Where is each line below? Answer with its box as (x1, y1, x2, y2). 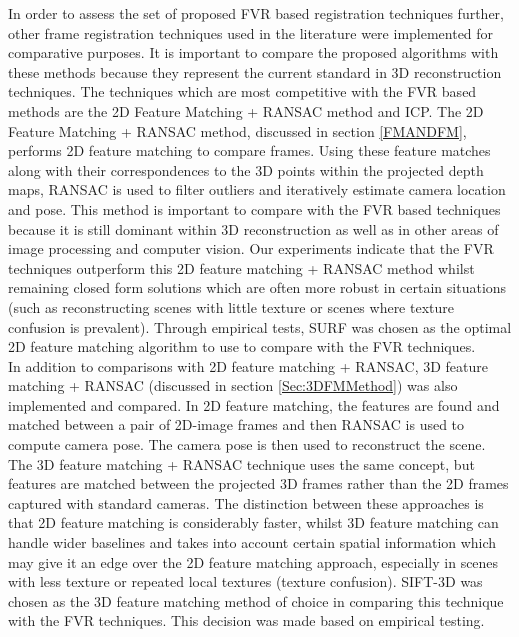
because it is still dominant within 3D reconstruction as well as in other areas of (8, 218, 499, 239)
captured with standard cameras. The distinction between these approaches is (8, 492, 484, 513)
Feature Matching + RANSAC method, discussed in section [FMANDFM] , (8, 120, 467, 141)
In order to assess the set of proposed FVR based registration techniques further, (8, 3, 505, 23)
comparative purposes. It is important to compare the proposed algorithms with (8, 42, 499, 63)
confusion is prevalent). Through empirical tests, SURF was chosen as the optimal (8, 316, 512, 337)
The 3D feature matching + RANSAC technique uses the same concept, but (8, 453, 475, 474)
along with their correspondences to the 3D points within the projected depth (8, 159, 484, 180)
